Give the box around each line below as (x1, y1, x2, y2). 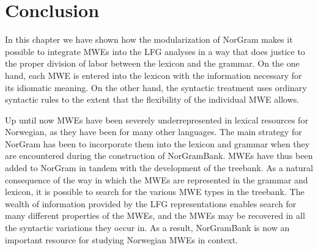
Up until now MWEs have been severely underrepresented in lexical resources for (5, 113, 308, 126)
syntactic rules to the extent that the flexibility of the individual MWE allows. (5, 93, 300, 106)
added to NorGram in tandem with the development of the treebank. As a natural (5, 161, 313, 174)
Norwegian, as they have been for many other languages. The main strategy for (5, 125, 302, 138)
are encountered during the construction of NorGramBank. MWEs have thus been (5, 149, 313, 162)
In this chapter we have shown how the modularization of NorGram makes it (5, 33, 293, 46)
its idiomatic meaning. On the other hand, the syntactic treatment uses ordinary (5, 81, 307, 94)
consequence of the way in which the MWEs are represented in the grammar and (5, 173, 308, 186)
